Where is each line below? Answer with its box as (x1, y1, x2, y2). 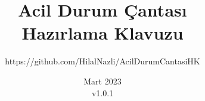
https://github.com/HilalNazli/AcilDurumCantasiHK (5, 55, 200, 67)
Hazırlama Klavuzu (21, 21, 184, 45)
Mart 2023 (83, 74, 122, 87)
